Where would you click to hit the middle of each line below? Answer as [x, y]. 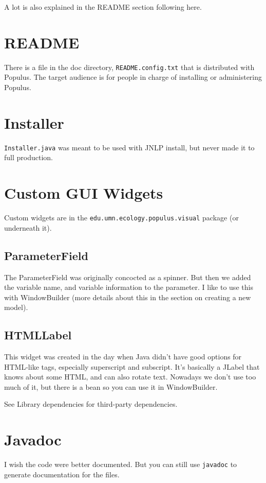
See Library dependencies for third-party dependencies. [91, 404]
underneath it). [28, 227]
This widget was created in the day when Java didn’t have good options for [123, 357]
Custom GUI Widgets [84, 193]
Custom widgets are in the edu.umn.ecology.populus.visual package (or [121, 218]
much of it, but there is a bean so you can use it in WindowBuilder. [111, 386]
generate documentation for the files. [62, 474]
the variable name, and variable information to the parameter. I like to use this [129, 287]
